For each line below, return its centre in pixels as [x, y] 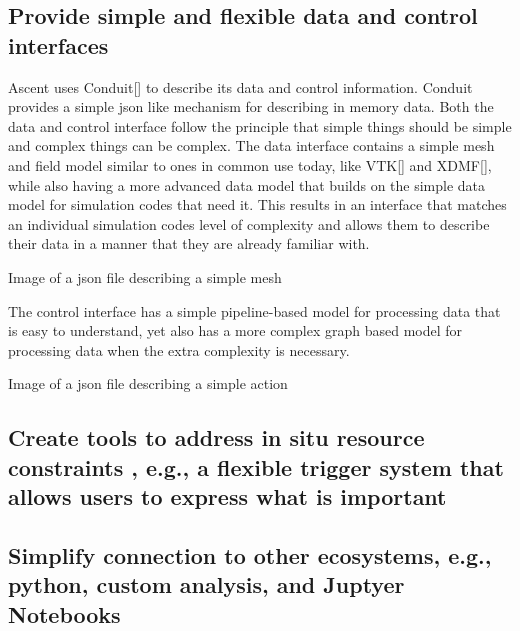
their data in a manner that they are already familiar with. [189, 243]
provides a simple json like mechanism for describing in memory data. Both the [251, 106]
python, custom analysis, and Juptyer [206, 584]
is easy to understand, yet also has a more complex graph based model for [235, 330]
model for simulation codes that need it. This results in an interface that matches [257, 204]
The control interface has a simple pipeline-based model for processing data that [254, 310]
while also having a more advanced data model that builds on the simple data [247, 184]
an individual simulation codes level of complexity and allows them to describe [249, 223]
